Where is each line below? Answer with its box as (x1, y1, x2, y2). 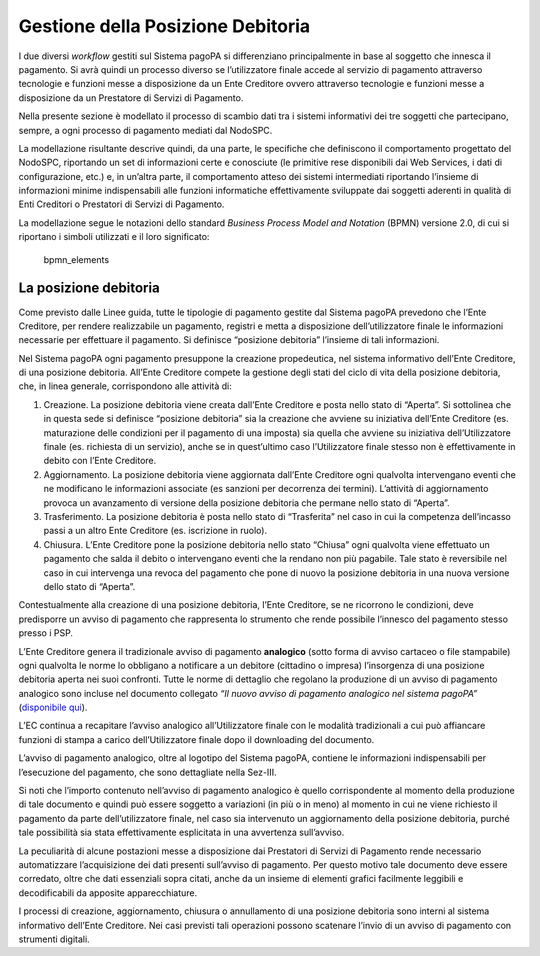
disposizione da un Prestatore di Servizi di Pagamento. (18, 91, 244, 104)
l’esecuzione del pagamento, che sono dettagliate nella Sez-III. (18, 766, 277, 778)
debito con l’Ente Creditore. (43, 455, 157, 467)
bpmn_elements (43, 253, 110, 265)
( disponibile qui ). (18, 701, 88, 714)
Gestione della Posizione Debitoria (18, 15, 311, 37)
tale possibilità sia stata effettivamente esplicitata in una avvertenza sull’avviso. (18, 826, 345, 839)
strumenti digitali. (18, 933, 90, 945)
